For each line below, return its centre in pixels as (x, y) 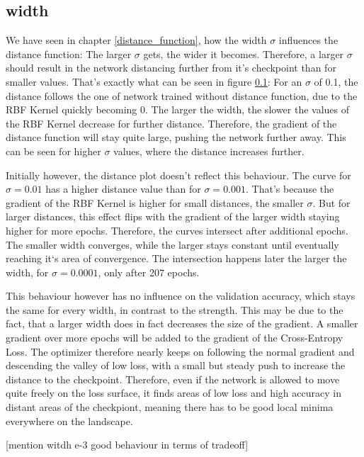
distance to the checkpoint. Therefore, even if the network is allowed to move (173, 379)
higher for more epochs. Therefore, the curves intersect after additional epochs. (177, 230)
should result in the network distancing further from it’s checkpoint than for (171, 68)
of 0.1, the (336, 81)
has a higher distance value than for (123, 189)
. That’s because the (290, 189)
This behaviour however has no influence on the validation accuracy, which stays (181, 296)
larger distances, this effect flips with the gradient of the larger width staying (173, 216)
